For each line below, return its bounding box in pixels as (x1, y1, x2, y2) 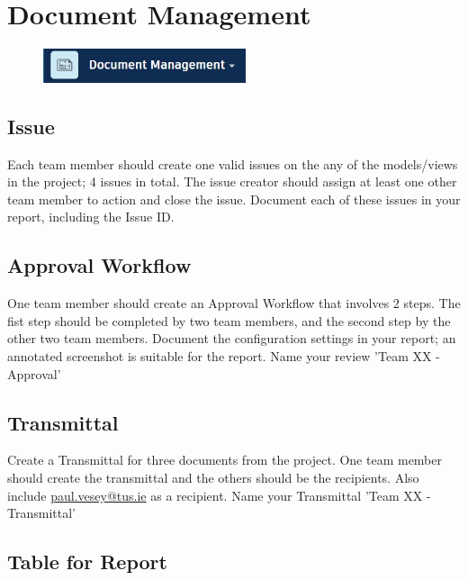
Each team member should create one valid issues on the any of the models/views (7, 154, 458, 173)
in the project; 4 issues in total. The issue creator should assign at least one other (7, 172, 457, 191)
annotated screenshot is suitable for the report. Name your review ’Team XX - (7, 347, 440, 366)
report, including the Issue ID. (7, 207, 175, 226)
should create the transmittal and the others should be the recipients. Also (7, 468, 419, 487)
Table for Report (7, 548, 167, 575)
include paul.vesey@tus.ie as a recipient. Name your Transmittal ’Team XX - (7, 485, 431, 504)
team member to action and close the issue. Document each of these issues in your (7, 189, 461, 208)
